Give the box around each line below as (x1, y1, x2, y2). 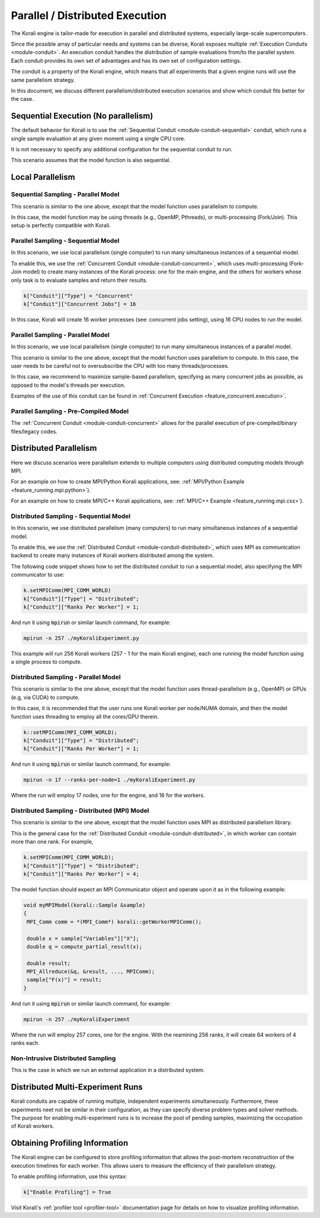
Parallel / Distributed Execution (11, 9, 167, 22)
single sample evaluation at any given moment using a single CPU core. (11, 135, 186, 142)
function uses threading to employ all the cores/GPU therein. (11, 713, 159, 720)
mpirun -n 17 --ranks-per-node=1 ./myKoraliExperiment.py (23, 777, 196, 783)
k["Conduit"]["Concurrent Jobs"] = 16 (23, 300, 136, 307)
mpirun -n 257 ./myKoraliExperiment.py (23, 635, 139, 641)
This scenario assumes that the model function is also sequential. (11, 157, 171, 164)
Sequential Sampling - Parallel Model (11, 190, 120, 199)
